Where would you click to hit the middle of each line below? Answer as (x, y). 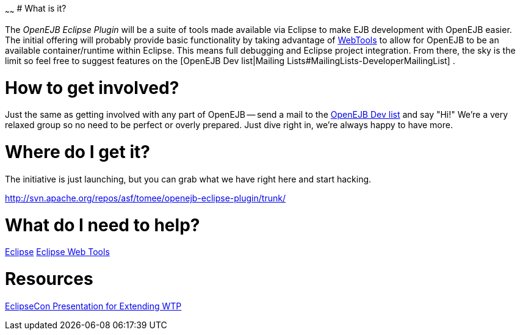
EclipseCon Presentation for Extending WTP (93, 306)
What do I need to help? (103, 225)
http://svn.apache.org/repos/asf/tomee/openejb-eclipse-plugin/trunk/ (145, 198)
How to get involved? (92, 88)
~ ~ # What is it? (36, 9)
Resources (49, 279)
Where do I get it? (78, 152)
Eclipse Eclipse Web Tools (57, 252)
